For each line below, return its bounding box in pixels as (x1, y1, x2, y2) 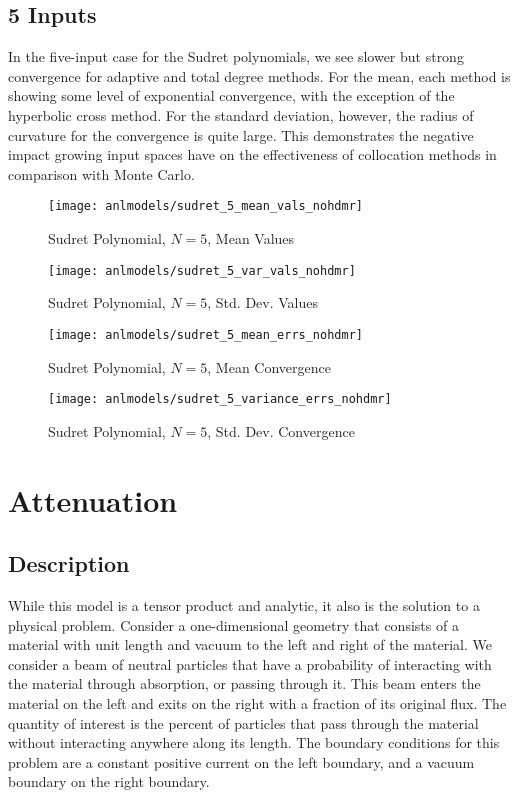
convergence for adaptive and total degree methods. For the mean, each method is (8, 65, 511, 86)
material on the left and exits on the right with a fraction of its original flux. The (8, 692, 507, 713)
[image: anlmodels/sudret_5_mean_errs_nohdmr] (48, 327, 363, 342)
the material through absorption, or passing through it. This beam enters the (8, 673, 481, 694)
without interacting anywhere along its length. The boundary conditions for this (8, 732, 500, 753)
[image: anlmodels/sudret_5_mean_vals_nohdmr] (48, 199, 363, 214)
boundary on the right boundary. (8, 771, 210, 792)
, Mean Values (207, 228, 295, 249)
